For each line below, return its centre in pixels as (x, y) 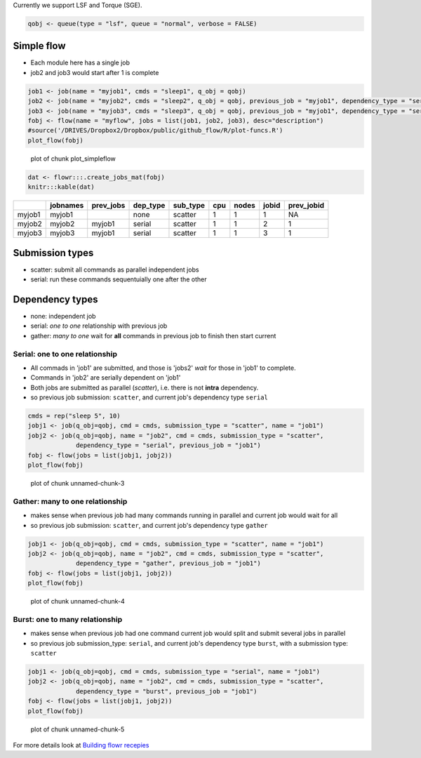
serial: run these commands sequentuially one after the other (119, 279)
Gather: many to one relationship (70, 501)
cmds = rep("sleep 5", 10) (74, 416)
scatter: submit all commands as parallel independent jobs (115, 270)
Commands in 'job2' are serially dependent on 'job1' (106, 378)
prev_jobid (306, 206)
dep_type (149, 206)
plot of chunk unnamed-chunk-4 (78, 601)
